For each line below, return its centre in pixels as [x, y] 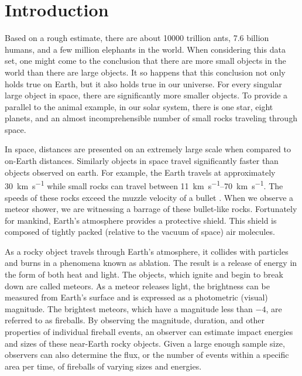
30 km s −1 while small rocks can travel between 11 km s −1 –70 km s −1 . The [144, 185]
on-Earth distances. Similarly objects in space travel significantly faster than [142, 161]
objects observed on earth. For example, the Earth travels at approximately [140, 172]
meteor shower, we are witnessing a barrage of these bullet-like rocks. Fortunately [151, 209]
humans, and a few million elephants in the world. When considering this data [145, 49]
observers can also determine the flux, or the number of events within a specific [147, 355]
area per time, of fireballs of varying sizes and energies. [103, 366]
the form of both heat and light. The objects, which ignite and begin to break [144, 274]
